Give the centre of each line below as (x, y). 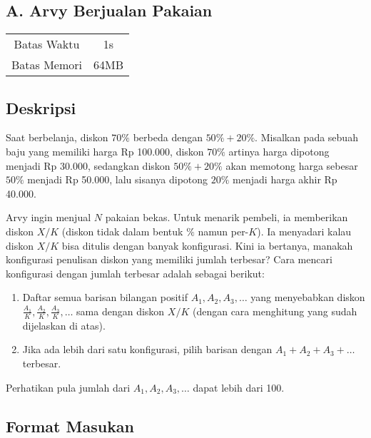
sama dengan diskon (121, 311)
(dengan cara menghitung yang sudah (275, 311)
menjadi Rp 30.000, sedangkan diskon (88, 165)
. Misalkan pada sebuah (306, 137)
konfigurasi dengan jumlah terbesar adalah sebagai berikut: (135, 273)
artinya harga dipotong (279, 151)
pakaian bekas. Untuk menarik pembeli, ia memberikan (227, 217)
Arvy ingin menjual (49, 217)
